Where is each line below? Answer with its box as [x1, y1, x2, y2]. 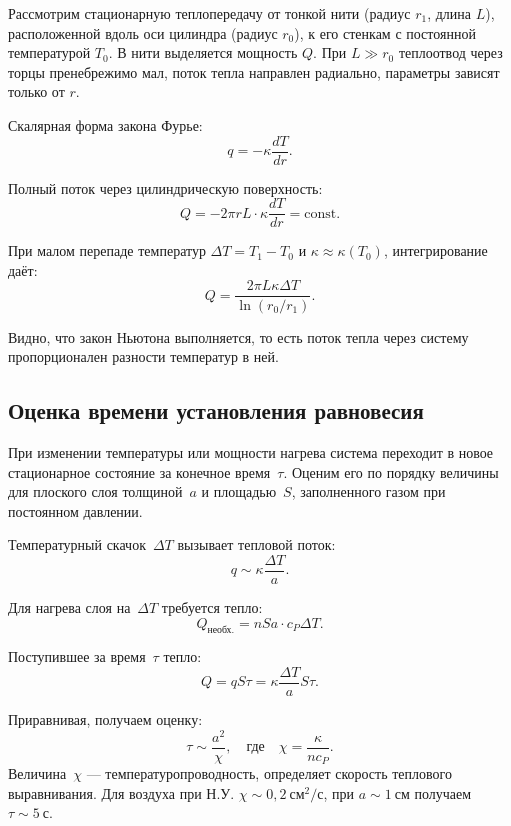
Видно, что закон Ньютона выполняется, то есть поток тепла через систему [8, 326, 469, 347]
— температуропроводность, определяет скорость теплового [86, 763, 452, 784]
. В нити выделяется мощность [108, 42, 298, 63]
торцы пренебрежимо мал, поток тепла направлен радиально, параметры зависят [8, 61, 500, 82]
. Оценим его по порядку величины [283, 461, 499, 482]
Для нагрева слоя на [8, 596, 131, 617]
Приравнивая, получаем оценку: [8, 709, 203, 729]
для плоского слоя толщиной [8, 481, 183, 502]
